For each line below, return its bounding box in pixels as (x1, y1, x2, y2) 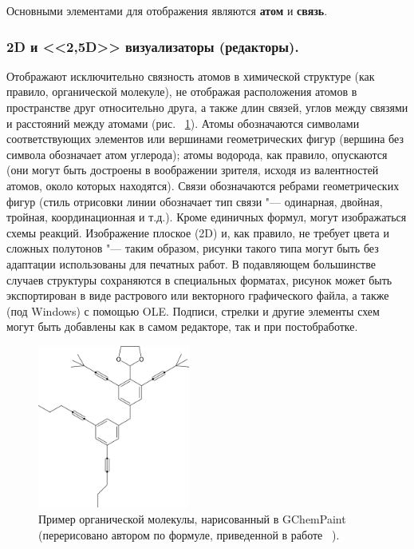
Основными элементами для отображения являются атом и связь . (6, 2, 328, 18)
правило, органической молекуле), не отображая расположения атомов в (6, 83, 357, 100)
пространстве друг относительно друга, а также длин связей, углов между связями (6, 99, 408, 115)
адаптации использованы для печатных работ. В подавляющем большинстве (6, 255, 376, 272)
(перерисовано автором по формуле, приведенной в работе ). (38, 526, 340, 543)
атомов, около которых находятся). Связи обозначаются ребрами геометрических (6, 177, 400, 193)
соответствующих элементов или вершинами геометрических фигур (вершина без (6, 130, 404, 147)
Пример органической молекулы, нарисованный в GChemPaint (38, 510, 346, 527)
